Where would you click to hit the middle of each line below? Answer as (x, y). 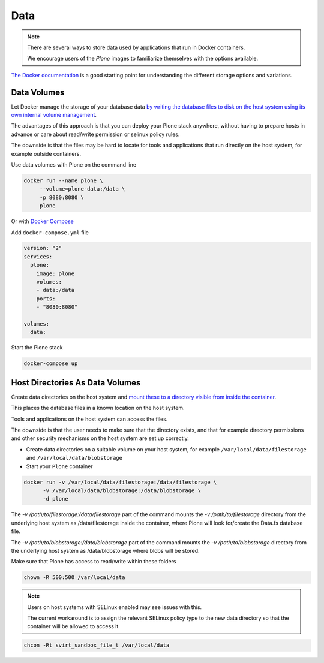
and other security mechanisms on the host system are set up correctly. (100, 438)
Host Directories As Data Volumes (76, 383)
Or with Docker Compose (43, 221)
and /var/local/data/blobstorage (74, 458)
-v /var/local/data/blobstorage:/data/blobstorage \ (122, 490)
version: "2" (43, 248)
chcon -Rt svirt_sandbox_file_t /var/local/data (97, 645)
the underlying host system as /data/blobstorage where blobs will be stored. (106, 550)
